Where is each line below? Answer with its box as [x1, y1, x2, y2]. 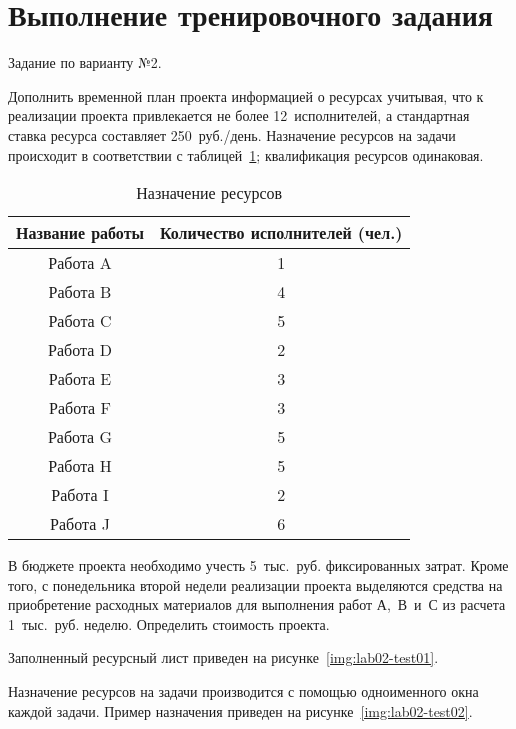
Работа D [48, 338, 112, 362]
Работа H [48, 454, 112, 478]
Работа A [48, 251, 112, 275]
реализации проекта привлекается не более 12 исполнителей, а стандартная [8, 105, 470, 126]
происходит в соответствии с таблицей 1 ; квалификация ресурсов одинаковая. [8, 144, 484, 165]
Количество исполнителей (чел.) [160, 221, 403, 245]
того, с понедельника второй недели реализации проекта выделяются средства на [8, 574, 503, 595]
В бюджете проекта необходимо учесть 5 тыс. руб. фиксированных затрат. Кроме [8, 555, 509, 576]
